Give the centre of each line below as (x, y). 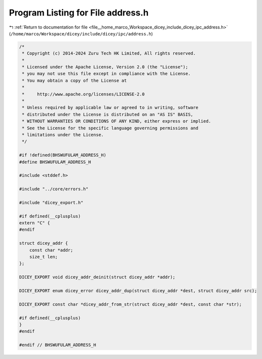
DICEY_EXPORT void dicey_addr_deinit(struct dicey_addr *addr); (97, 277)
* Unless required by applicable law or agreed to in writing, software (110, 108)
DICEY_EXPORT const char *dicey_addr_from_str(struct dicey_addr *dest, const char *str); (131, 304)
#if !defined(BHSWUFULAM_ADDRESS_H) (63, 155)
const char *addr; (51, 250)
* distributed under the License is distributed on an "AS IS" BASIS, (108, 114)
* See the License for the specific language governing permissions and (110, 128)
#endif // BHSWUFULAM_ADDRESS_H (58, 345)
